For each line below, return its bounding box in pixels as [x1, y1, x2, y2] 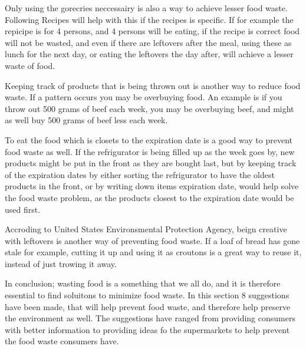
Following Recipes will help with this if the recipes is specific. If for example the [5, 13, 294, 25]
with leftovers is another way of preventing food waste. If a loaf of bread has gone [5, 234, 300, 246]
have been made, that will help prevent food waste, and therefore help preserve [5, 300, 291, 312]
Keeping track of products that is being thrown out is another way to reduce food [5, 79, 301, 91]
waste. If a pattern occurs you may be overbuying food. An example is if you [5, 91, 282, 103]
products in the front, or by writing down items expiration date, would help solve [5, 180, 299, 192]
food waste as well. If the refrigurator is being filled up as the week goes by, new [5, 145, 295, 157]
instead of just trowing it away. [5, 257, 117, 269]
